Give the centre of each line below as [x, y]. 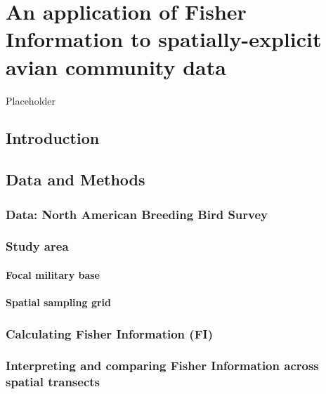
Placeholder [31, 100]
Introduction [53, 138]
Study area [37, 246]
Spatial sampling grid [59, 302]
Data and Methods [76, 179]
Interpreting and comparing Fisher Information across [162, 366]
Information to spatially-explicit [164, 39]
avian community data [116, 66]
